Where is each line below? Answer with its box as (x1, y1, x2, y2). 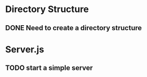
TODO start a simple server (5, 64, 93, 72)
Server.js (5, 44, 45, 55)
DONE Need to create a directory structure (5, 24, 142, 32)
